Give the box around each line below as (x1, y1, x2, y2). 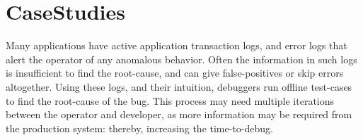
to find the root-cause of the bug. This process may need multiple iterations (6, 93, 335, 108)
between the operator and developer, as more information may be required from (6, 107, 352, 122)
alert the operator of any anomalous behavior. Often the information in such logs (6, 51, 357, 66)
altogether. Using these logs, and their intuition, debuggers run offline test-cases (6, 79, 352, 94)
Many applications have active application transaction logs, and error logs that (6, 38, 347, 53)
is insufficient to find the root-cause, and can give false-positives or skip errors (6, 65, 344, 80)
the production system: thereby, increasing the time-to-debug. (6, 120, 273, 135)
